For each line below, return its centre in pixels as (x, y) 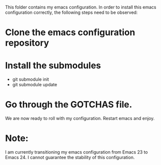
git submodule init (31, 79)
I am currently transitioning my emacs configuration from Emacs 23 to (77, 152)
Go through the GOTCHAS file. (69, 105)
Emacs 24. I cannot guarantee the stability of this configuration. (70, 157)
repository (27, 43)
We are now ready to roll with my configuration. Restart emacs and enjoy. (80, 118)
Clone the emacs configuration (70, 32)
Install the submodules (53, 66)
